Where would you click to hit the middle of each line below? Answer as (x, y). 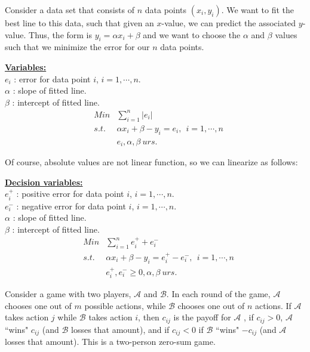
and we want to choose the (192, 34)
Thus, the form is (61, 34)
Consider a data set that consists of (70, 10)
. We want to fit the (257, 10)
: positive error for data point (70, 194)
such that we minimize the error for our (77, 47)
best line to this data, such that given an (79, 23)
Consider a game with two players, (68, 293)
